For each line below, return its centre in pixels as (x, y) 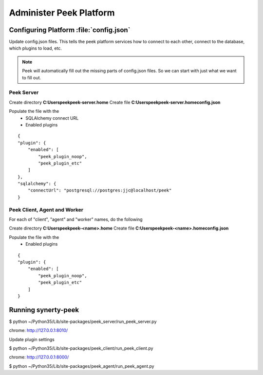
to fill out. (32, 77)
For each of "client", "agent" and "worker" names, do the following (76, 219)
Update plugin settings (32, 339)
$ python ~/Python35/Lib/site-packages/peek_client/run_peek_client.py (81, 348)
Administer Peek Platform (62, 13)
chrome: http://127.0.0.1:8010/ (38, 330)
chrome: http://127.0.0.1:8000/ (39, 357)
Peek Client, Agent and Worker (46, 210)
